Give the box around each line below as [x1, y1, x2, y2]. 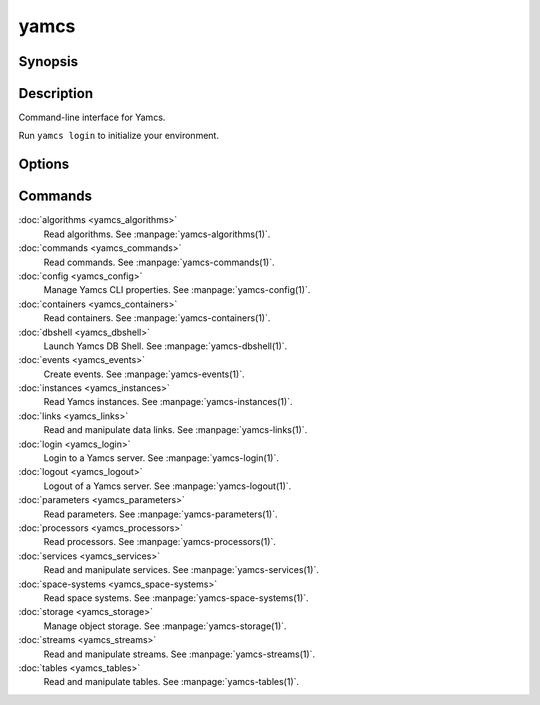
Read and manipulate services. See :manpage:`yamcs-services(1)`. [43, 564, 319, 576]
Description [18, 85, 94, 102]
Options [18, 156, 70, 173]
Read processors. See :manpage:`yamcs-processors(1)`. [43, 536, 277, 548]
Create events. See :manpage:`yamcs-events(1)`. [43, 368, 245, 380]
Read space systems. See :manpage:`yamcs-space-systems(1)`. [43, 591, 309, 604]
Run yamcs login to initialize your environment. [18, 130, 220, 142]
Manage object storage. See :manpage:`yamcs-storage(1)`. [43, 620, 287, 632]
